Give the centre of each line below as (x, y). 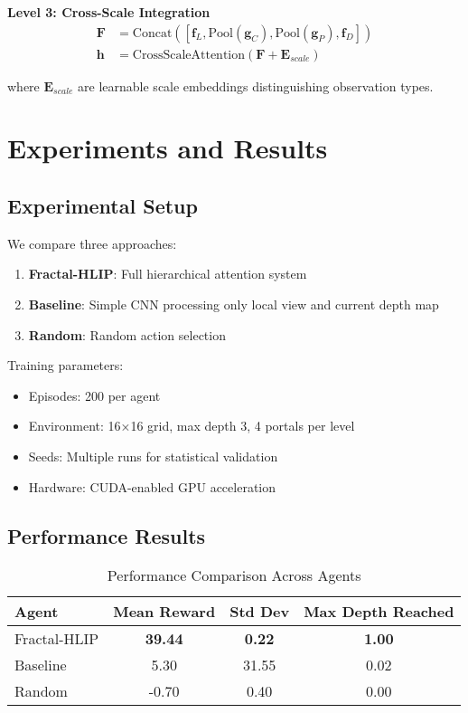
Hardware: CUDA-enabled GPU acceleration (152, 486)
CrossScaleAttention (189, 55)
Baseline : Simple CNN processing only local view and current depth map (234, 304)
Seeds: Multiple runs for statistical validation (153, 456)
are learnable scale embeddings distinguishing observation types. (256, 86)
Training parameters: (66, 365)
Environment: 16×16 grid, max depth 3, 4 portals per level (192, 426)
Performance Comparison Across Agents (234, 575)
